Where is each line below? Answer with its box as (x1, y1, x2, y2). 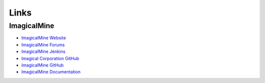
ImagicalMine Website (21, 35, 66, 41)
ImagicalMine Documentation (21, 69, 81, 75)
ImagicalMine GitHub (21, 62, 64, 68)
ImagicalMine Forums (21, 42, 65, 48)
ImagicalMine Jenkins (21, 49, 66, 54)
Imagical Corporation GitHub (21, 55, 79, 61)
